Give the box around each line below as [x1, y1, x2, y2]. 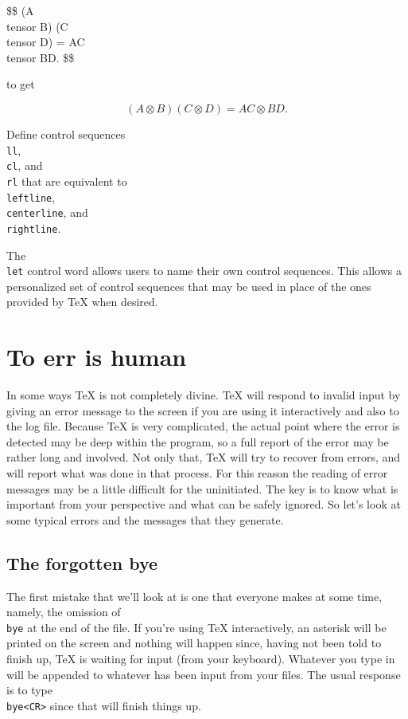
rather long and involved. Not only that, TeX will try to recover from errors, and [6, 449, 401, 466]
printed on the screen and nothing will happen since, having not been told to [6, 635, 382, 651]
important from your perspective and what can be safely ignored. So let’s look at [6, 496, 401, 513]
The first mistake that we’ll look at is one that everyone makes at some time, [6, 587, 383, 604]
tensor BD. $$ [6, 49, 75, 65]
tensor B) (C [6, 18, 68, 34]
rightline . [6, 219, 61, 236]
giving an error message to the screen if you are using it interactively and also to [6, 402, 399, 418]
